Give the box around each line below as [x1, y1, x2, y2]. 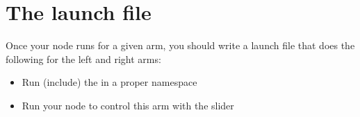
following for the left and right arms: [6, 51, 161, 66]
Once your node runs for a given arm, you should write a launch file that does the [6, 38, 355, 53]
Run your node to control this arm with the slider [22, 98, 234, 112]
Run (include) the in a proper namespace [22, 75, 197, 89]
